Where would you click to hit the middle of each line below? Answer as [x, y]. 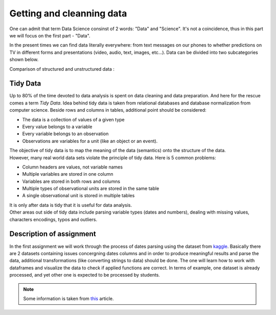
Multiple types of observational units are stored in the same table [91, 188]
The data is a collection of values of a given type [73, 119]
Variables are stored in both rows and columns [71, 181]
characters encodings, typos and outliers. [53, 219]
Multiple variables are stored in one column [68, 174]
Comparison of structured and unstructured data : [62, 69]
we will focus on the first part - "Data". [50, 35]
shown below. [24, 59]
